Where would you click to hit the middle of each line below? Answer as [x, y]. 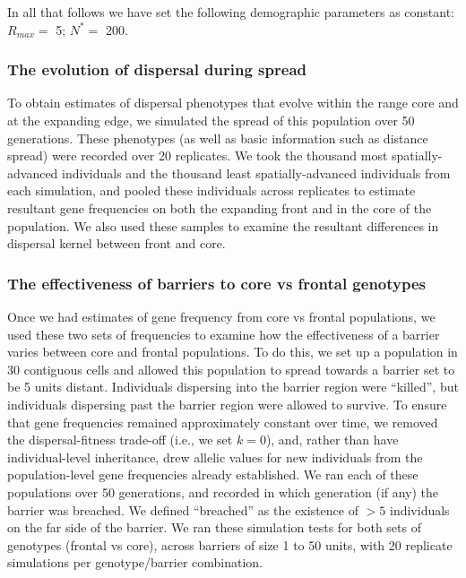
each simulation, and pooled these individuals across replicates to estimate [211, 190]
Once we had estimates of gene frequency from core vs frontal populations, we [221, 316]
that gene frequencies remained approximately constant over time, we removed [223, 422]
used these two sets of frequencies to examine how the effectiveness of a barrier [224, 334]
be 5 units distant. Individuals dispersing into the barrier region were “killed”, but [233, 387]
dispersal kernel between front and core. [116, 243]
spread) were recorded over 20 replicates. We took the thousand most [198, 155]
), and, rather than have [332, 440]
